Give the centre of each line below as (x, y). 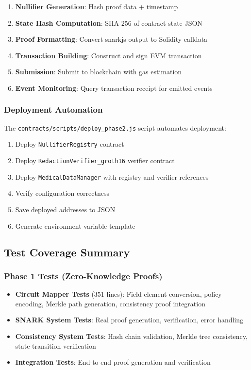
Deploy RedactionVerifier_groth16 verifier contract (95, 160)
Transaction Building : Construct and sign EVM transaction (109, 55)
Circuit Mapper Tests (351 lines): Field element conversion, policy (118, 294)
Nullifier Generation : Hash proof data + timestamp (97, 6)
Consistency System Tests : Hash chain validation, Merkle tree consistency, (131, 336)
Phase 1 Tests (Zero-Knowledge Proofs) (83, 276)
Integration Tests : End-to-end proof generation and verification (113, 362)
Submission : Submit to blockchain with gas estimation (99, 72)
